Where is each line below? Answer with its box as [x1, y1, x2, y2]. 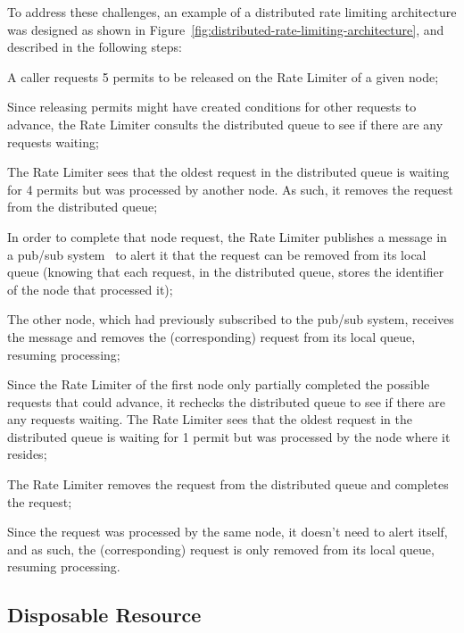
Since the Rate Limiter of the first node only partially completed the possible [7, 375, 430, 394]
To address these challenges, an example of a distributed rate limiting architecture [7, 3, 457, 21]
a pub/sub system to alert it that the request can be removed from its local [7, 245, 427, 263]
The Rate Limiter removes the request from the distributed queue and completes [7, 475, 449, 494]
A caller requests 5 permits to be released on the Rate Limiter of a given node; [7, 67, 439, 86]
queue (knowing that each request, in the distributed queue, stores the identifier [7, 262, 444, 281]
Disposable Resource [7, 601, 202, 629]
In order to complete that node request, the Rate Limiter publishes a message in [7, 227, 447, 246]
